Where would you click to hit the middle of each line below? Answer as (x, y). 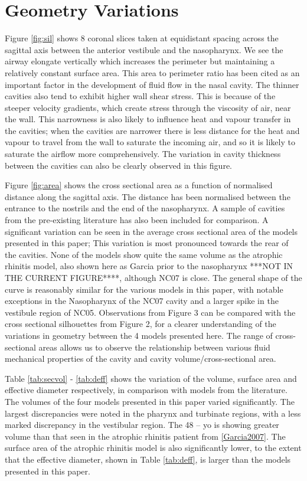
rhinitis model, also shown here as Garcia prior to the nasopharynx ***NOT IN (149, 266)
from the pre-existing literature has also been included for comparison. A (137, 220)
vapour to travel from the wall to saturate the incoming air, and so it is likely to (150, 142)
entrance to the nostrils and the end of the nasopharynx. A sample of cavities (145, 208)
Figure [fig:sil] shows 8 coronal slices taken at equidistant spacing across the (142, 38)
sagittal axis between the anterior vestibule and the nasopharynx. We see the (144, 49)
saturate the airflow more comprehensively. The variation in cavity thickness (143, 154)
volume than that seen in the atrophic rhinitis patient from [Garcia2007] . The (145, 436)
